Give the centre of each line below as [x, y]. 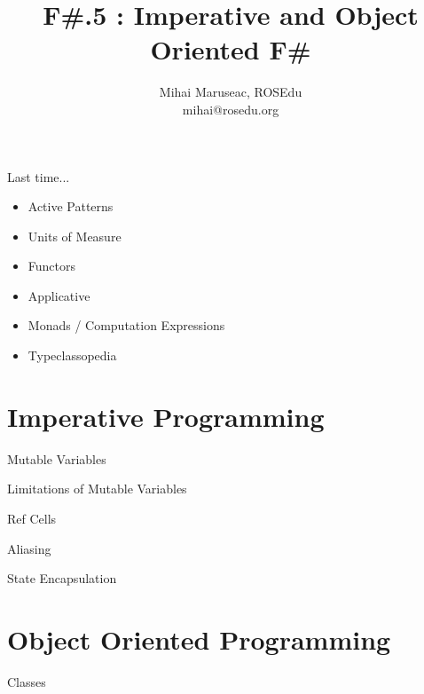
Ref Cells [32, 518]
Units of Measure [75, 236]
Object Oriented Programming [199, 639]
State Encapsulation [62, 578]
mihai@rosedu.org [231, 109]
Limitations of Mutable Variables [97, 489]
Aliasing [29, 548]
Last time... [39, 176]
